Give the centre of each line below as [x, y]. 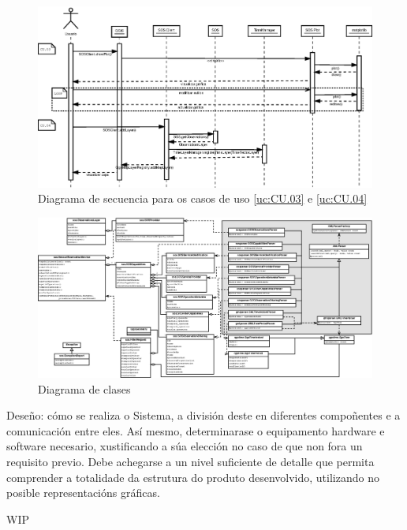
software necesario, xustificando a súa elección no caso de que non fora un [185, 446]
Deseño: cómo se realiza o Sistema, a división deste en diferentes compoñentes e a [203, 415]
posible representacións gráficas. [83, 493]
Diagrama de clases [84, 388]
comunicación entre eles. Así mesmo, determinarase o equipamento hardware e [196, 430]
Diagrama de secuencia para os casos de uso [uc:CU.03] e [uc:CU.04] [203, 198]
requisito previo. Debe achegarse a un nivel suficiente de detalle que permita [190, 462]
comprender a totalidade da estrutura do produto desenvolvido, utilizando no [193, 477]
